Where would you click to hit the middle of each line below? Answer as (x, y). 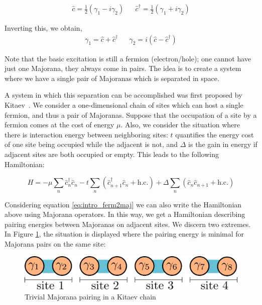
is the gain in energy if (223, 144)
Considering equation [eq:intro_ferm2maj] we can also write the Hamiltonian (123, 204)
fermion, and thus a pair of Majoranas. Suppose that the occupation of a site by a (131, 115)
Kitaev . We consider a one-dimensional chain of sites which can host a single (124, 105)
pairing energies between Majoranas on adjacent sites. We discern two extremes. (128, 224)
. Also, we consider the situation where (180, 125)
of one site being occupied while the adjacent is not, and (91, 144)
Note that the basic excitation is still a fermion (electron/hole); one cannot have (128, 58)
